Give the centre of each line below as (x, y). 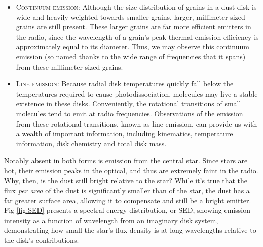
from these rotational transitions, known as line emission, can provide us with (137, 123)
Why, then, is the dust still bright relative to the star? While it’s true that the (126, 180)
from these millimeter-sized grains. (69, 66)
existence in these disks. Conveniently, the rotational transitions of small (128, 103)
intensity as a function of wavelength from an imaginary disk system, (111, 220)
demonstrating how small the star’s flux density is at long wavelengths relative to (130, 230)
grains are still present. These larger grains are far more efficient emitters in (134, 27)
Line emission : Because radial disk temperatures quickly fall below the (125, 84)
